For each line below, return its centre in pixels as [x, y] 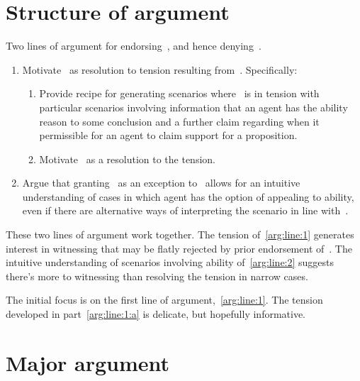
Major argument [88, 362]
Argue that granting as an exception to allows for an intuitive [161, 183]
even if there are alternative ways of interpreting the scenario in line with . [185, 210]
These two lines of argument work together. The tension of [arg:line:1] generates [180, 234]
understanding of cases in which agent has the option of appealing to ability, [188, 196]
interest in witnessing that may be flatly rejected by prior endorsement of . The [179, 248]
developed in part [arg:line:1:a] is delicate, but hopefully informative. [156, 314]
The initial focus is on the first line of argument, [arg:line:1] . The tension [164, 300]
